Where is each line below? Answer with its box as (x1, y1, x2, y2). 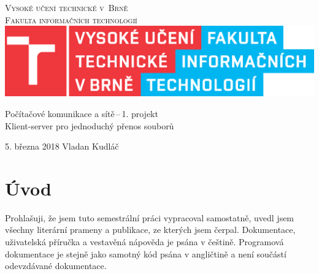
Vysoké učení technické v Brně (5, 1, 128, 13)
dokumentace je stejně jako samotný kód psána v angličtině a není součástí (5, 247, 286, 260)
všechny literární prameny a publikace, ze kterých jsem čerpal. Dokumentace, (5, 223, 296, 236)
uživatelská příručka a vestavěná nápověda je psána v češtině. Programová (5, 235, 284, 248)
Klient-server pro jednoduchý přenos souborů (5, 119, 174, 132)
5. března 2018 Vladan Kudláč (5, 140, 119, 153)
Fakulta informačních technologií (5, 13, 137, 26)
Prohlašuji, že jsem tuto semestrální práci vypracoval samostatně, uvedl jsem (5, 211, 294, 224)
